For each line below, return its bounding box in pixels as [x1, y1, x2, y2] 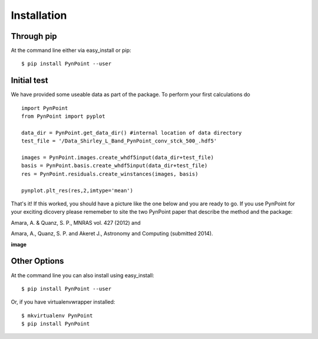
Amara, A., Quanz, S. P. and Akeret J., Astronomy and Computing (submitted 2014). [11, 230, 213, 237]
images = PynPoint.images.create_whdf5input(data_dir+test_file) [21, 154, 214, 161]
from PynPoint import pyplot [21, 113, 105, 120]
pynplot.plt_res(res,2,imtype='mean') [21, 187, 134, 194]
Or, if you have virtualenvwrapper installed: [11, 298, 115, 305]
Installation [11, 9, 67, 22]
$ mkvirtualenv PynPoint [21, 312, 93, 319]
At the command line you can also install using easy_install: [11, 271, 154, 279]
